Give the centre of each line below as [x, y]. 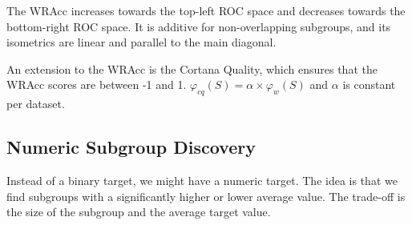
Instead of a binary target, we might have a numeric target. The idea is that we [202, 180]
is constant [369, 84]
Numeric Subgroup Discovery [131, 147]
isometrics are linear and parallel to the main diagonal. [141, 42]
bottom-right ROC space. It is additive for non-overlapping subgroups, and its [199, 26]
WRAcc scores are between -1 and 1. [97, 84]
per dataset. [36, 104]
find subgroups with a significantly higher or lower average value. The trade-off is [206, 196]
